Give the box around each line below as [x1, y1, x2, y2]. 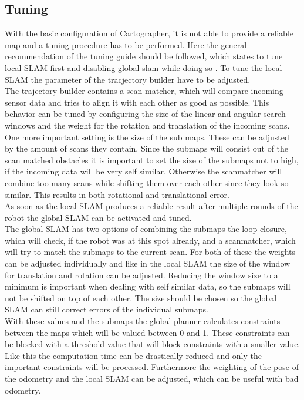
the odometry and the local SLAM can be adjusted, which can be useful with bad [5, 372, 299, 385]
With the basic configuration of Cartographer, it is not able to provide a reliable [5, 27, 293, 39]
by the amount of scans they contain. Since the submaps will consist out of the [5, 142, 289, 154]
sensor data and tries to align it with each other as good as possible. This [5, 96, 269, 108]
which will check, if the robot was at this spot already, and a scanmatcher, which [5, 234, 296, 246]
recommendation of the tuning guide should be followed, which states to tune [5, 50, 283, 62]
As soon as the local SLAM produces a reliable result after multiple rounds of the [5, 200, 298, 212]
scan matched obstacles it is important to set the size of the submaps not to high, [5, 153, 299, 166]
